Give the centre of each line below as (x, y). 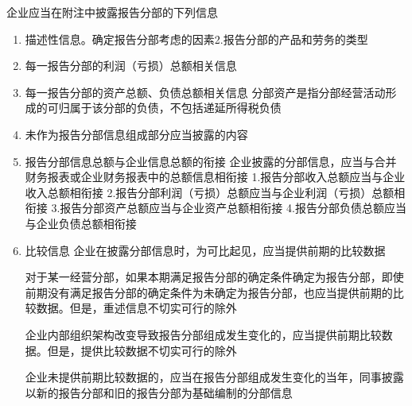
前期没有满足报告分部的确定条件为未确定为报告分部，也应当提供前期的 (209, 292)
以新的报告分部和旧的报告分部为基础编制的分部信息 (159, 392)
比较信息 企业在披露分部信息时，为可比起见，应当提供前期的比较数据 (205, 250)
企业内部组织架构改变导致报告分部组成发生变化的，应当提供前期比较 (203, 334)
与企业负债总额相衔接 (81, 223)
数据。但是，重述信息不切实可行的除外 (136, 308)
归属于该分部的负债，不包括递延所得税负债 (170, 108)
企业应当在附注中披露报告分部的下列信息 (112, 12)
